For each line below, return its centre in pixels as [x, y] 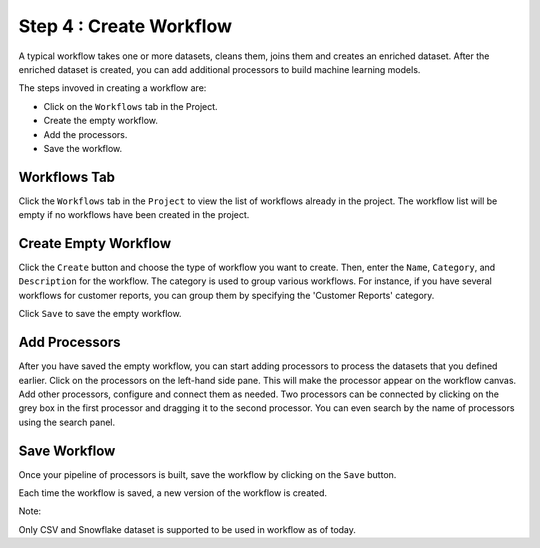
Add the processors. [85, 134]
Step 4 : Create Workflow [125, 26]
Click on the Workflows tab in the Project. [131, 106]
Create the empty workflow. [101, 121]
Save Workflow [67, 450]
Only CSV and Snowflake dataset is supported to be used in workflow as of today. [187, 529]
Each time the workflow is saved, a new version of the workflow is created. [172, 493]
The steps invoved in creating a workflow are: [112, 88]
